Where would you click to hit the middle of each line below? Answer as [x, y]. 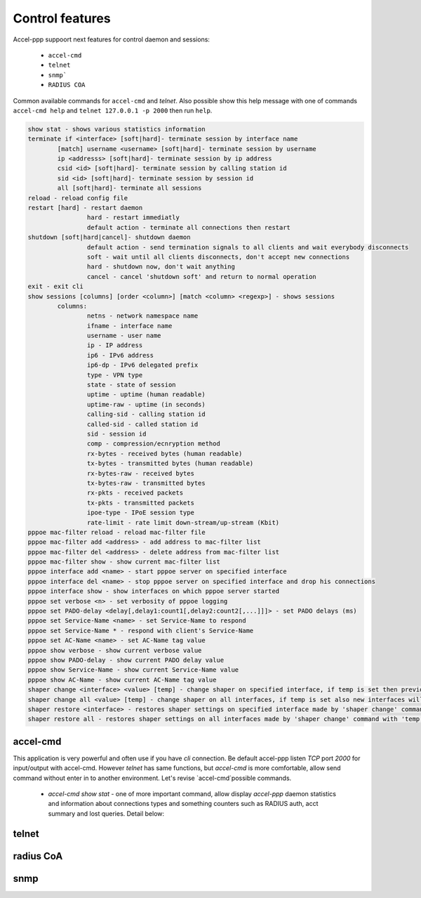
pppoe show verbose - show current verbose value [115, 650]
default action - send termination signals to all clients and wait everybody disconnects [248, 247]
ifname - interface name [129, 326]
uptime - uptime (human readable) [146, 395]
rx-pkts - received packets [135, 493]
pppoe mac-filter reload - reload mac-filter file [117, 532]
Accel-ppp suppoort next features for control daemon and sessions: [112, 39]
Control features [62, 18]
